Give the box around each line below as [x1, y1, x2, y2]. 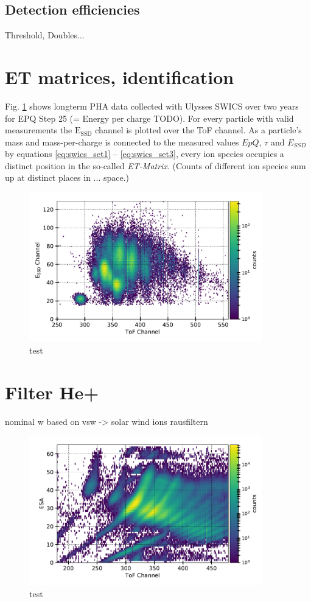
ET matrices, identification [5, 64, 234, 89]
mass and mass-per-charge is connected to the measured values [5, 135, 239, 148]
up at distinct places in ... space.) [5, 171, 130, 184]
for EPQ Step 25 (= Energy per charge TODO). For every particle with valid [5, 111, 294, 124]
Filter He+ [5, 379, 99, 404]
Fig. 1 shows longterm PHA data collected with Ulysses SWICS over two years [5, 99, 299, 112]
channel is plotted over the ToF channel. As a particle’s [95, 124, 302, 136]
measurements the [5, 124, 72, 136]
